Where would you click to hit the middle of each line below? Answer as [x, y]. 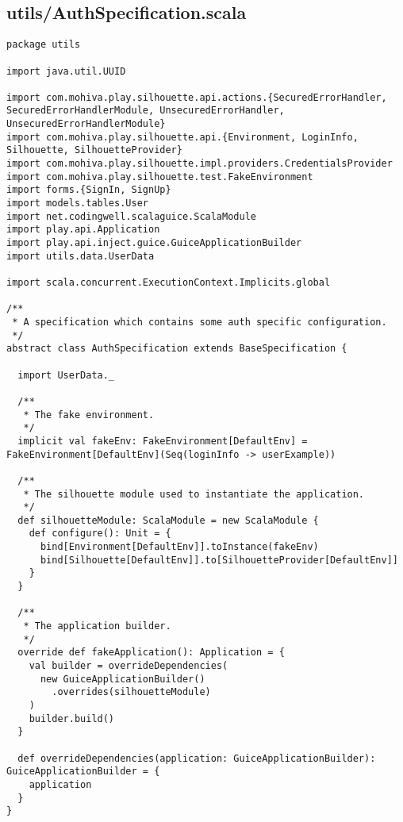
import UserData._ [66, 375]
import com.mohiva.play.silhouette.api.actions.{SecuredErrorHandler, [197, 97]
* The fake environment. [89, 415]
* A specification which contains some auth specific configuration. [200, 322]
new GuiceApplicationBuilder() [123, 679]
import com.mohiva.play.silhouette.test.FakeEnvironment [160, 177]
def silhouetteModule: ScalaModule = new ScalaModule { [168, 520]
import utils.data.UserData [81, 256]
